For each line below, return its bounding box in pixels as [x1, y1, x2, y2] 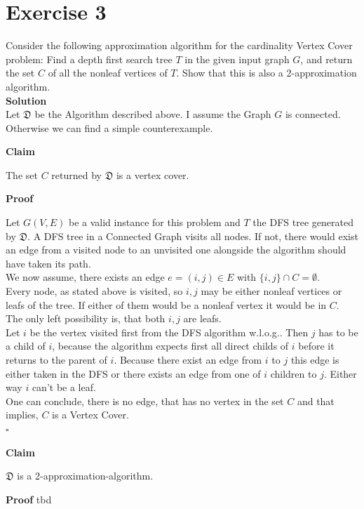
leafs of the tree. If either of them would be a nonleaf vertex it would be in [6, 297, 327, 312]
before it [298, 338, 335, 353]
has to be [318, 324, 358, 339]
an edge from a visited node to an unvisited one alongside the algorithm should [6, 242, 346, 257]
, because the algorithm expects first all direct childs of [52, 338, 289, 353]
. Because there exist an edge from [114, 352, 262, 366]
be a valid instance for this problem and [68, 215, 241, 230]
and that [297, 393, 335, 408]
